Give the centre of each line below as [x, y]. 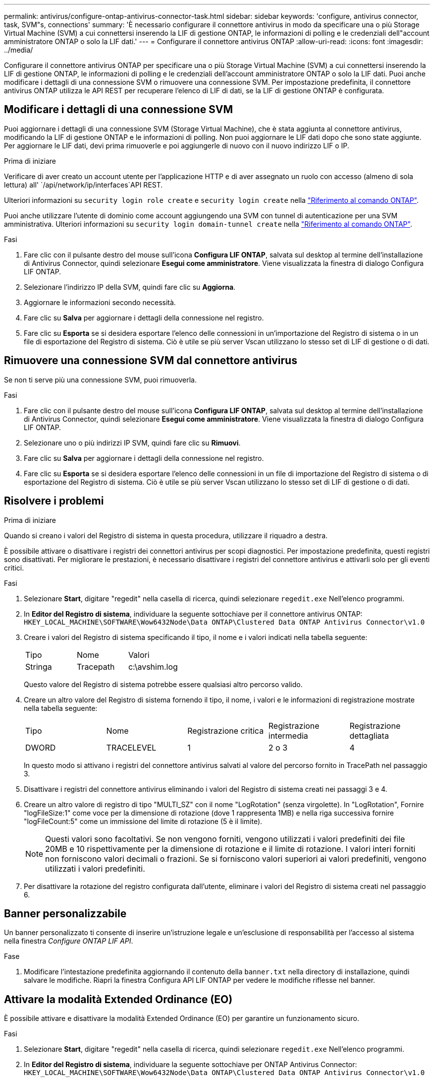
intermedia [288, 735]
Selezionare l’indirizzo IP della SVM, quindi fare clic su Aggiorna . [130, 287]
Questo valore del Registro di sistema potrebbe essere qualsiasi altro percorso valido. [163, 684]
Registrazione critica [226, 731]
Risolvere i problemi [54, 501]
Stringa [39, 667]
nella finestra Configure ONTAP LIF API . [69, 941]
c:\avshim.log [153, 667]
